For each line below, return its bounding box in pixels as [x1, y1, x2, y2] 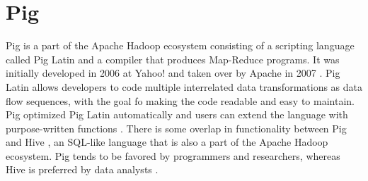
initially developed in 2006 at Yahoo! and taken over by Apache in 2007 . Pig [6, 65, 340, 80]
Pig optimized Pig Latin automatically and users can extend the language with [6, 107, 348, 122]
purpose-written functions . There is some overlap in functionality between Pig [6, 120, 347, 135]
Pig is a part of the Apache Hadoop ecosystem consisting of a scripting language [6, 38, 355, 53]
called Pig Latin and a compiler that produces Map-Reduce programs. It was [6, 51, 340, 66]
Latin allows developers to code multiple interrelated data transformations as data [6, 79, 362, 94]
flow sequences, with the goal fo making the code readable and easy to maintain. [6, 93, 355, 108]
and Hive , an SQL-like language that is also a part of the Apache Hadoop [6, 135, 328, 149]
